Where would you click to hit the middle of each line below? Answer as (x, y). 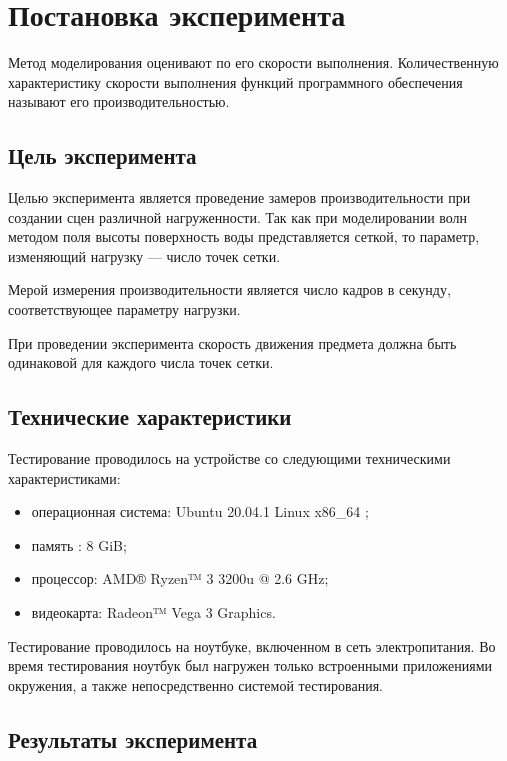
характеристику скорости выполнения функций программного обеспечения (235, 81)
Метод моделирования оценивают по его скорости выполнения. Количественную (253, 62)
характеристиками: (64, 477)
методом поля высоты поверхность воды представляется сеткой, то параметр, (244, 236)
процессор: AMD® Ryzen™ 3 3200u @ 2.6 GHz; (180, 578)
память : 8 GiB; (79, 544)
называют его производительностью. (119, 101)
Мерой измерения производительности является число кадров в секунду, (229, 289)
